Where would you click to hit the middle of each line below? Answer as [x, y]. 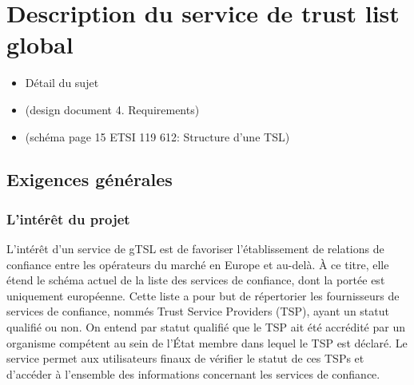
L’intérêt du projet [68, 218]
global [40, 44]
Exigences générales [90, 179]
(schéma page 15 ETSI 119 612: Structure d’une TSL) [157, 136]
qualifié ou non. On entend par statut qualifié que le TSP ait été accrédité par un [206, 327]
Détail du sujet [62, 83]
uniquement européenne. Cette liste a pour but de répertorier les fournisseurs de [203, 295]
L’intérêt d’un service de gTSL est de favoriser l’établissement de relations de [195, 249]
